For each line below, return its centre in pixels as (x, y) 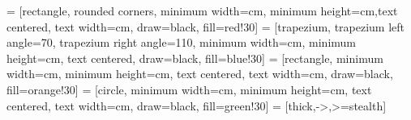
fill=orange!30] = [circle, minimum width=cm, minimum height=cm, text (189, 89)
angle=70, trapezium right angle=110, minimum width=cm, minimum (181, 42)
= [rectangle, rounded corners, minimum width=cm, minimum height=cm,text (202, 10)
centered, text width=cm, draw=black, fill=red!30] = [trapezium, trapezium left (206, 26)
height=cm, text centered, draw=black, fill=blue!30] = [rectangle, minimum (195, 58)
